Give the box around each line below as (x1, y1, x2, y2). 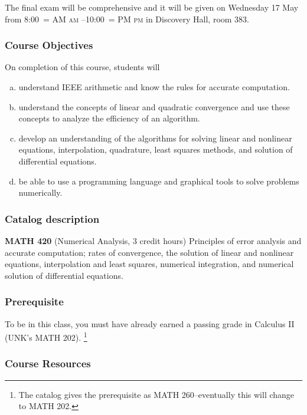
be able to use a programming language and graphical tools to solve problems (18, 174, 299, 187)
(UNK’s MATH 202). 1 (5, 330, 87, 343)
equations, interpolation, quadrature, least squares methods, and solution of (18, 143, 293, 156)
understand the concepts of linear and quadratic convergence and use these (18, 100, 290, 113)
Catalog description (5, 211, 100, 226)
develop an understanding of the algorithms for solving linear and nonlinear (18, 131, 292, 144)
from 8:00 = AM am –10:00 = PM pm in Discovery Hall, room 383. (5, 12, 249, 25)
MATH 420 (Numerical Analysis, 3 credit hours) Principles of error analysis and (5, 234, 302, 246)
